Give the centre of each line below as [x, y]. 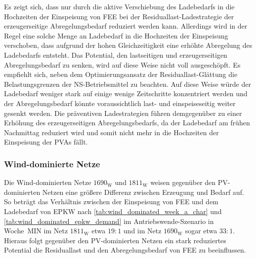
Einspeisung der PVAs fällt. [46, 142]
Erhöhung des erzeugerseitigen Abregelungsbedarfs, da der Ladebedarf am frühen [127, 123]
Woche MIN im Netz [36, 231]
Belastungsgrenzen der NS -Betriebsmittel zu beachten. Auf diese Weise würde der [128, 84]
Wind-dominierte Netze [52, 164]
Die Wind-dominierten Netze [48, 182]
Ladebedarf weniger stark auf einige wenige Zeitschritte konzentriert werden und [126, 93]
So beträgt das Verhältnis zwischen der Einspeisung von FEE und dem [111, 202]
